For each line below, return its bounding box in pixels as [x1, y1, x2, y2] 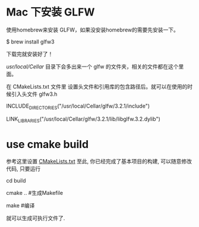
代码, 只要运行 [6, 165, 40, 172]
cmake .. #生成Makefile [6, 190, 64, 197]
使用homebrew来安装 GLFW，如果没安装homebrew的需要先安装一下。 [6, 26, 179, 33]
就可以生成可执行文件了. [6, 215, 65, 222]
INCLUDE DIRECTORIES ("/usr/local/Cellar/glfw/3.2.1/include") [6, 102, 150, 111]
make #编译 [6, 202, 35, 209]
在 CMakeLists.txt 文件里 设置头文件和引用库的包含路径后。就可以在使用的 [6, 83, 188, 90]
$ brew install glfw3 [6, 38, 55, 45]
